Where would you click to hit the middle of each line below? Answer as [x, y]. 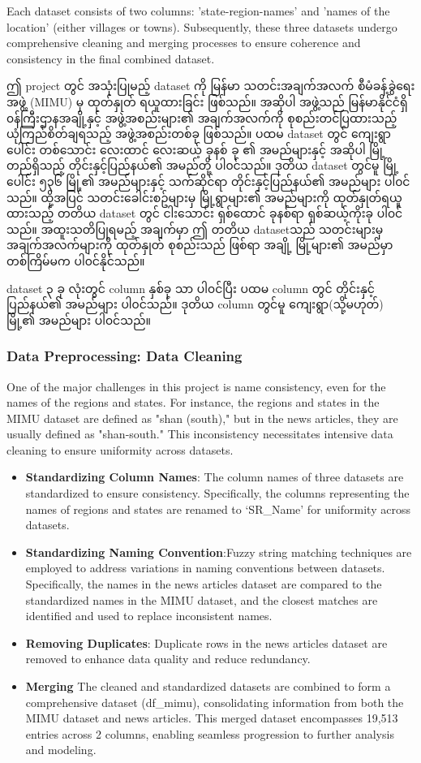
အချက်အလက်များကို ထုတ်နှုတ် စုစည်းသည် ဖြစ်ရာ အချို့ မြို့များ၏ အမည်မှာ [200, 245]
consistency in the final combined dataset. [111, 58]
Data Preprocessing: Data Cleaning [125, 356]
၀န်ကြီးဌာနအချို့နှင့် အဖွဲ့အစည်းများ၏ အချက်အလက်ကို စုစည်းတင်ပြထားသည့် [202, 117]
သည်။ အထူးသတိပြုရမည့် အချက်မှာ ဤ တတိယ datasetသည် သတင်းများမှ [195, 228]
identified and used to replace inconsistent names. [149, 616]
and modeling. [61, 750]
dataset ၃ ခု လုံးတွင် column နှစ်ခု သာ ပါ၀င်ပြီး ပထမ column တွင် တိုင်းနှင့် [191, 288]
